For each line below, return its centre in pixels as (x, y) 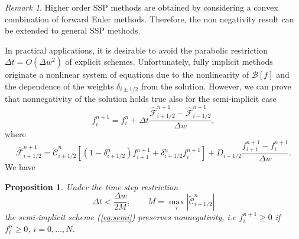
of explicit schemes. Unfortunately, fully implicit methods (169, 62)
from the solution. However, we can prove (216, 86)
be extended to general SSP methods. (73, 30)
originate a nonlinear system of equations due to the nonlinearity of (127, 74)
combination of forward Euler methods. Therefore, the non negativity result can (149, 19)
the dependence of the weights (59, 86)
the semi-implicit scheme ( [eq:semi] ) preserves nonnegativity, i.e (121, 216)
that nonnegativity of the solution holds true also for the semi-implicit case (141, 99)
